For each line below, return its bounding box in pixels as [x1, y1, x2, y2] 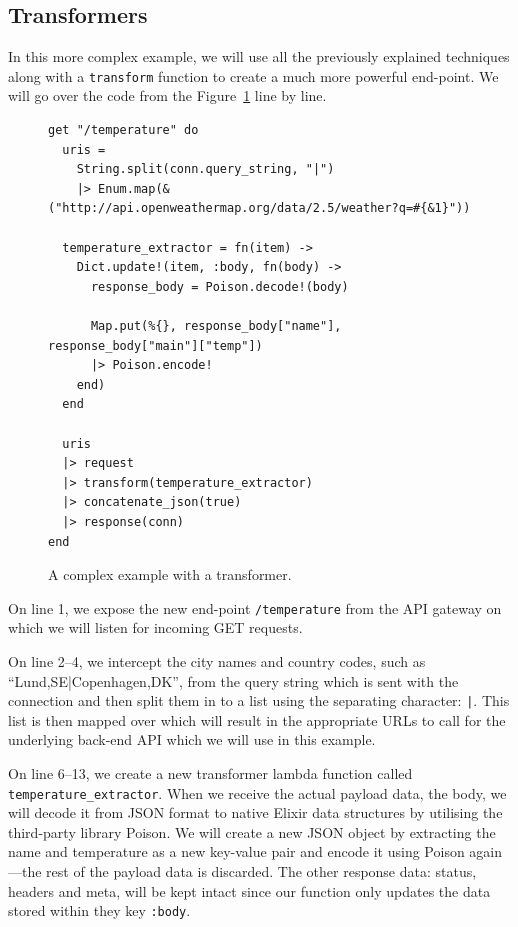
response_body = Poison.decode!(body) [90, 279, 349, 294]
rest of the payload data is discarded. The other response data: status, [46, 861, 477, 882]
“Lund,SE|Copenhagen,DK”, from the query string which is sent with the [8, 670, 459, 691]
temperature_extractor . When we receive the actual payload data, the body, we [8, 782, 507, 803]
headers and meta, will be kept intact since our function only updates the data [8, 880, 491, 901]
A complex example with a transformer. [48, 564, 292, 585]
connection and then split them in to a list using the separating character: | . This [8, 690, 510, 711]
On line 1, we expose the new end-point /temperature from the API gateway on [8, 597, 502, 618]
